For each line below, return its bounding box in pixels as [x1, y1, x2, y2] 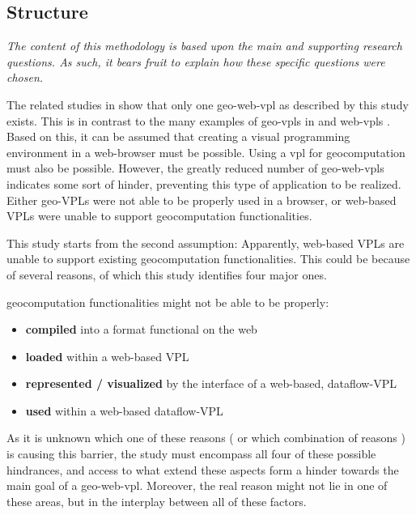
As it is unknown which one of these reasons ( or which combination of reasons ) [6, 429, 405, 446]
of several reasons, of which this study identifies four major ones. [6, 266, 327, 283]
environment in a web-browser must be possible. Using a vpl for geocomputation [6, 143, 405, 160]
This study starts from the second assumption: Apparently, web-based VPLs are [6, 234, 405, 251]
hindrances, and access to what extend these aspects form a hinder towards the [6, 461, 399, 478]
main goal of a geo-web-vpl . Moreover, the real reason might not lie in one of [6, 477, 388, 494]
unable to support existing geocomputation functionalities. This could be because [6, 250, 410, 267]
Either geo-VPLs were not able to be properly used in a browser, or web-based [6, 191, 397, 208]
